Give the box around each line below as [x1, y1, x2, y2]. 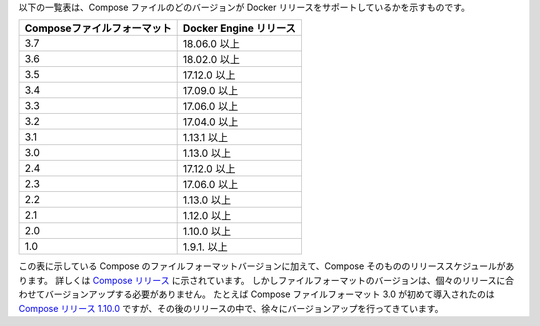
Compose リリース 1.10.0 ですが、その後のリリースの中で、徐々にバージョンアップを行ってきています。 [18, 302, 444, 314]
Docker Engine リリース [182, 21, 297, 35]
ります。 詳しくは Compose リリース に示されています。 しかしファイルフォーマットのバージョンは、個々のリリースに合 [18, 274, 515, 286]
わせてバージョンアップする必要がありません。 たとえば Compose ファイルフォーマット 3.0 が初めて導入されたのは [18, 288, 495, 300]
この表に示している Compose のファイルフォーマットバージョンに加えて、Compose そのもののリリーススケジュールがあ [18, 260, 515, 272]
